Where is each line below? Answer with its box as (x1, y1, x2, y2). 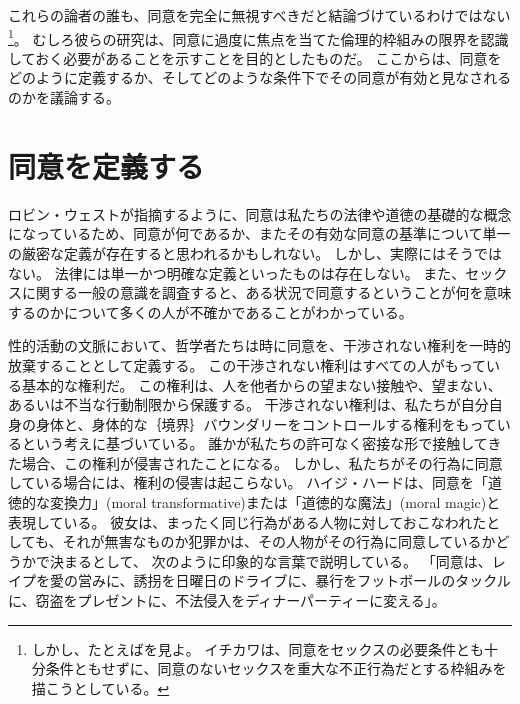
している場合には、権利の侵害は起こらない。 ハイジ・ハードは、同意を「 (8, 472, 488, 493)
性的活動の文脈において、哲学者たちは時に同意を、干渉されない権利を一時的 (8, 335, 511, 356)
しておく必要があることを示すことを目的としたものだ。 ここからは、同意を (8, 47, 502, 68)
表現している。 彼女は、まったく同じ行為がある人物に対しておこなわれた (8, 511, 487, 532)
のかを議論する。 (8, 87, 120, 108)
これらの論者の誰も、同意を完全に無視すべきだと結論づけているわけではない (8, 5, 511, 25)
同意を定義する (8, 145, 205, 186)
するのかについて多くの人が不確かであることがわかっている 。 (8, 301, 413, 322)
